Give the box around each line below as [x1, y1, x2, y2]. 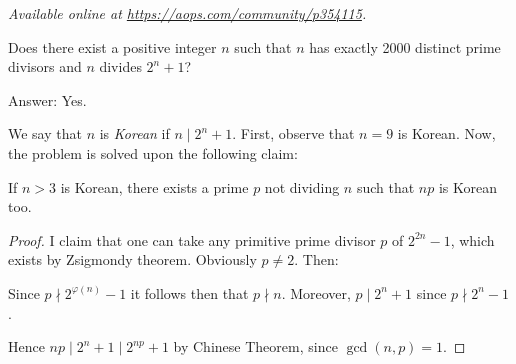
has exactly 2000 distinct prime [309, 36, 501, 57]
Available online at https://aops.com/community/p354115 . [8, 3, 367, 23]
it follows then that [130, 282, 249, 303]
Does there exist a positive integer [8, 36, 217, 57]
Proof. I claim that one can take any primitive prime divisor [8, 229, 376, 250]
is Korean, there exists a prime [60, 176, 249, 197]
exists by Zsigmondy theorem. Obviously [8, 249, 257, 270]
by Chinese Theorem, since [173, 336, 338, 357]
